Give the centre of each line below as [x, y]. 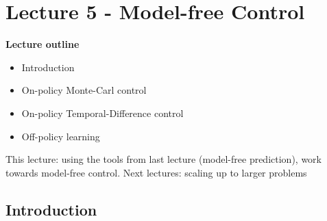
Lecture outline [43, 44]
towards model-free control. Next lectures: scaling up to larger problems [156, 172]
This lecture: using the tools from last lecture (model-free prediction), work [163, 159]
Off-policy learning [61, 136]
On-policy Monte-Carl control [84, 90]
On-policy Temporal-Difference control [102, 113]
